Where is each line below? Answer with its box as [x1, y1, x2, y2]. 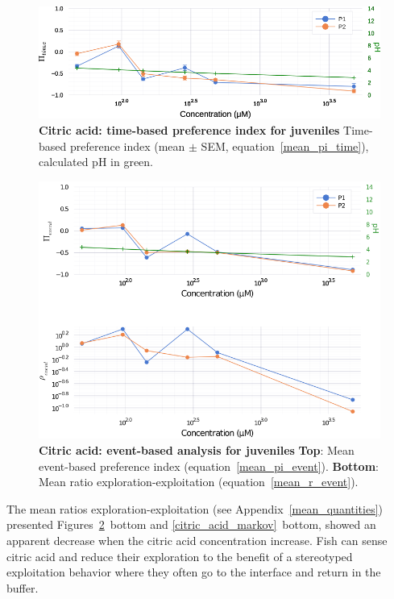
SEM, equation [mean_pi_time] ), [201, 137, 369, 154]
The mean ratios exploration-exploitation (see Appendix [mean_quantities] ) [6, 500, 384, 517]
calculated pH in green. [39, 153, 153, 170]
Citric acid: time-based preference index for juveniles [39, 122, 340, 139]
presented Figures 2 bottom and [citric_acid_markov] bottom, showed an [6, 516, 376, 533]
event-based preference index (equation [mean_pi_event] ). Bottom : [39, 457, 379, 474]
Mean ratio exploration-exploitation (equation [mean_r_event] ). [39, 473, 359, 490]
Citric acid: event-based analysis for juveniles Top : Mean [39, 442, 355, 459]
